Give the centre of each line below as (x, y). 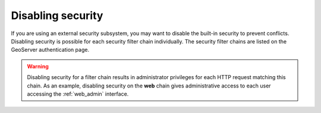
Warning (38, 66)
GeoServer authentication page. (50, 50)
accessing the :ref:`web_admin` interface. (78, 94)
